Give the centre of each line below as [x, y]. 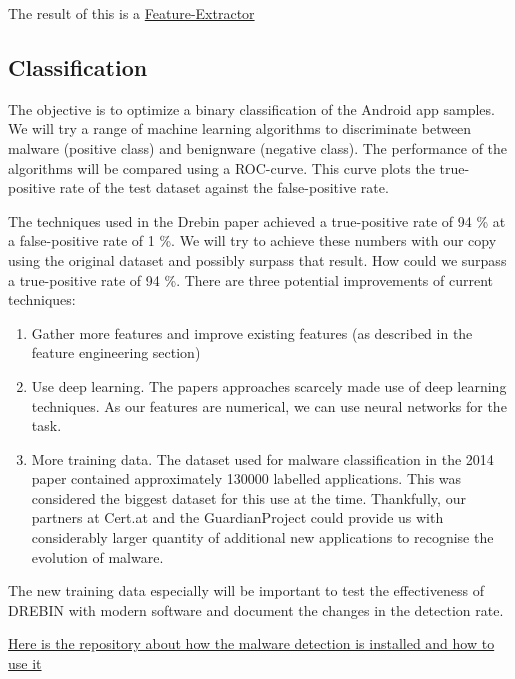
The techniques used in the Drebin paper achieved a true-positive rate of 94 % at [257, 220]
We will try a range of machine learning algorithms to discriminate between [240, 128]
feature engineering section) [116, 352]
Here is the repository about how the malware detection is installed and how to [251, 643]
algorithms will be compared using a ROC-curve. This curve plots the [221, 167]
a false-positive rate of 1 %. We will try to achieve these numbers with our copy [252, 240]
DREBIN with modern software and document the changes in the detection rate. [256, 609]
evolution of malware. [97, 556]
